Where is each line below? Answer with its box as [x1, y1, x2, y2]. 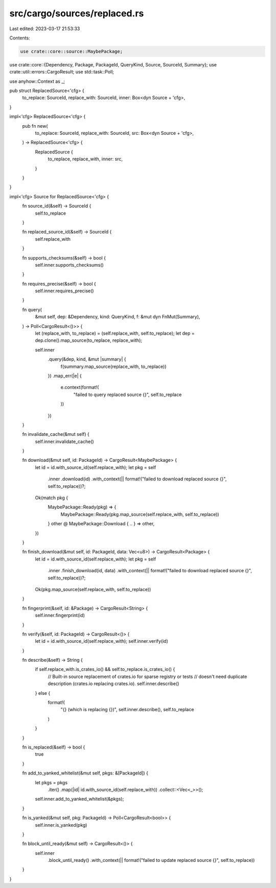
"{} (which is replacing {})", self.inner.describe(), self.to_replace [60, 707, 194, 713]
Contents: [9, 35, 30, 41]
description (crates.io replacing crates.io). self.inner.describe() [48, 681, 179, 687]
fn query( [22, 307, 42, 313]
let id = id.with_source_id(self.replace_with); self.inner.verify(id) [35, 638, 169, 644]
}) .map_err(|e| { [48, 372, 82, 379]
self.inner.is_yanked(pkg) [35, 822, 87, 828]
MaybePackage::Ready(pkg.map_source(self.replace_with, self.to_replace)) [60, 511, 219, 517]
